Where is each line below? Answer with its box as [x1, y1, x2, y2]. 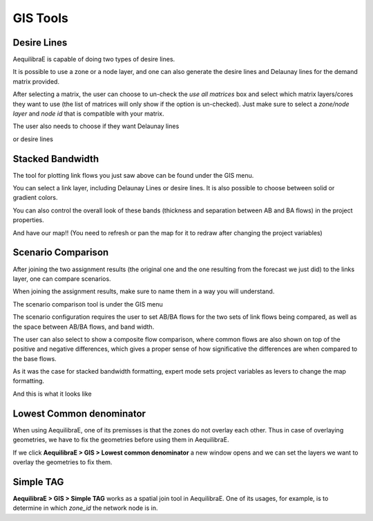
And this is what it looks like [12, 390, 93, 398]
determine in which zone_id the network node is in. [12, 504, 158, 512]
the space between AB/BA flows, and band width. [12, 322, 155, 331]
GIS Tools [12, 10, 68, 26]
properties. [12, 216, 44, 224]
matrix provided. [12, 77, 60, 86]
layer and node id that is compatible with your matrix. [12, 109, 164, 118]
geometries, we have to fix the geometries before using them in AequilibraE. [12, 436, 229, 444]
